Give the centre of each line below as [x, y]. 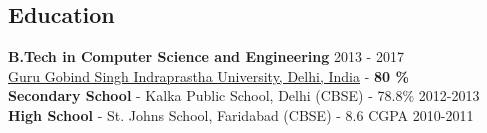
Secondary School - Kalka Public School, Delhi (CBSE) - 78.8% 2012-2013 [244, 95]
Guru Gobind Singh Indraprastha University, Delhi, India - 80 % [208, 75]
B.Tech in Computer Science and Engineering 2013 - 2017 [206, 56]
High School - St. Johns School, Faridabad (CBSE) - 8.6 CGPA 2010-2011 [241, 114]
